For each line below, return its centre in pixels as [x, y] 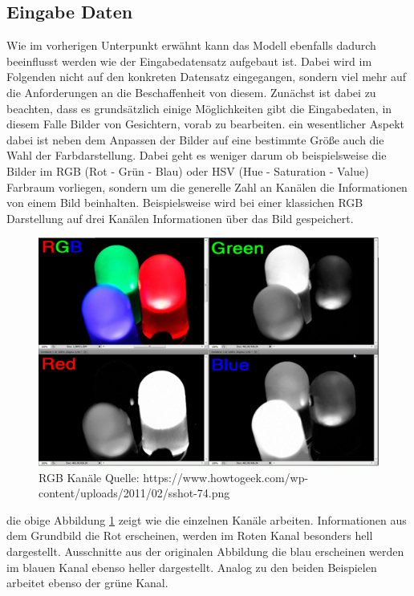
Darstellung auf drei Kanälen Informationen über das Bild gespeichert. [180, 218]
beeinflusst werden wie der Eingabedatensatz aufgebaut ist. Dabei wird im [189, 61]
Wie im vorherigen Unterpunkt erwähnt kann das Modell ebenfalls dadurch [191, 45]
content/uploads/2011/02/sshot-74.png [134, 493]
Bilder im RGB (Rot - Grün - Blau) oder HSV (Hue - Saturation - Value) [188, 170]
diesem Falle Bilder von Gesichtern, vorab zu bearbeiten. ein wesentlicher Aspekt [206, 124]
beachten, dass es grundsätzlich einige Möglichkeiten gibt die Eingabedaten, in [199, 108]
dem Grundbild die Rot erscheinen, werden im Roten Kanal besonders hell [190, 535]
